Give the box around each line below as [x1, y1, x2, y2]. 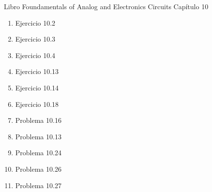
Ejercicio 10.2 [15, 17, 56, 28]
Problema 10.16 [15, 115, 61, 125]
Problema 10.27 [15, 180, 61, 190]
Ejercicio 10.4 [15, 50, 56, 60]
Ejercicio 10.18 [15, 99, 59, 109]
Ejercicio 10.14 [15, 82, 59, 92]
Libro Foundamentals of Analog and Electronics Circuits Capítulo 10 [4, 1, 209, 11]
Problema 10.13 [15, 131, 61, 141]
